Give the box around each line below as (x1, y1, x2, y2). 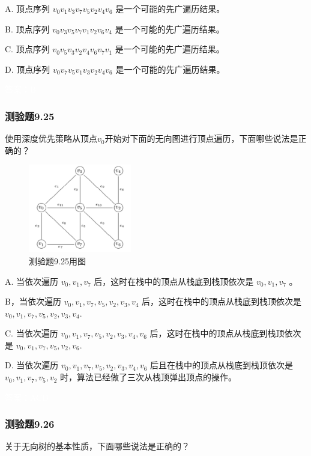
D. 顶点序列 (5, 62, 50, 75)
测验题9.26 (5, 416, 55, 431)
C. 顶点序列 (5, 43, 50, 55)
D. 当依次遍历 (5, 359, 59, 371)
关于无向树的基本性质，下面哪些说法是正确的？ (5, 440, 190, 452)
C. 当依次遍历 (5, 327, 58, 339)
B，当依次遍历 (5, 295, 61, 308)
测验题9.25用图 (29, 254, 86, 267)
